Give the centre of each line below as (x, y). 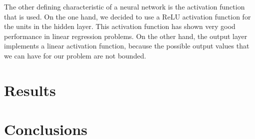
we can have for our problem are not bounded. (75, 55)
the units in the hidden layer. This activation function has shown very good (120, 26)
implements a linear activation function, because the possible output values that (127, 46)
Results (30, 90)
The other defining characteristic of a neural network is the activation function (124, 6)
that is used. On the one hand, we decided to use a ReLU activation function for (127, 16)
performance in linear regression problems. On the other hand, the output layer (126, 36)
